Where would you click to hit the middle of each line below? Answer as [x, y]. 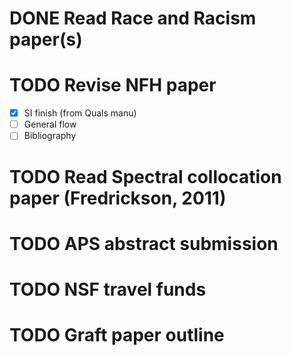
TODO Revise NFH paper [113, 85]
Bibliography [50, 136]
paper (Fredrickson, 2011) [118, 198]
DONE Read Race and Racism [133, 18]
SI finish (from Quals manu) [80, 113]
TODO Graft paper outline [117, 335]
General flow [50, 124]
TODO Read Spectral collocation [145, 176]
